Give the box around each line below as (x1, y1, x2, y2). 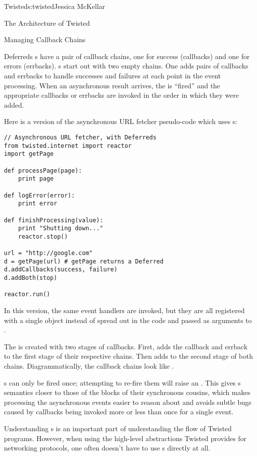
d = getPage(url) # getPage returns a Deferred (4, 258, 164, 265)
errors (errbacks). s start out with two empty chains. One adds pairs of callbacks (4, 61, 249, 71)
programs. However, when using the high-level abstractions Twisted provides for (4, 433, 247, 443)
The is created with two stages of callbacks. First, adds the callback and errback (4, 341, 248, 351)
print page (18, 175, 54, 183)
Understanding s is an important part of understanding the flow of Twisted (4, 423, 232, 433)
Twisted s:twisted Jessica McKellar (4, 1, 105, 11)
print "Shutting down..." (18, 225, 103, 232)
